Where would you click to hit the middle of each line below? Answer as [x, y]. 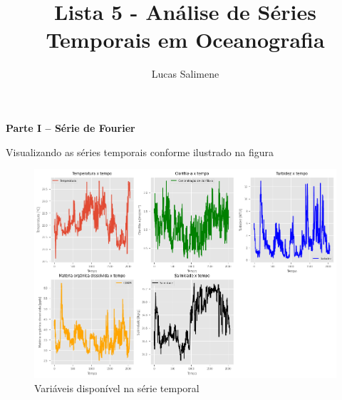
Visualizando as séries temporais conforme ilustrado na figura [140, 152]
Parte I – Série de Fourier [71, 127]
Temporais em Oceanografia [185, 40]
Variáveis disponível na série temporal [117, 388]
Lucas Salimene [185, 74]
